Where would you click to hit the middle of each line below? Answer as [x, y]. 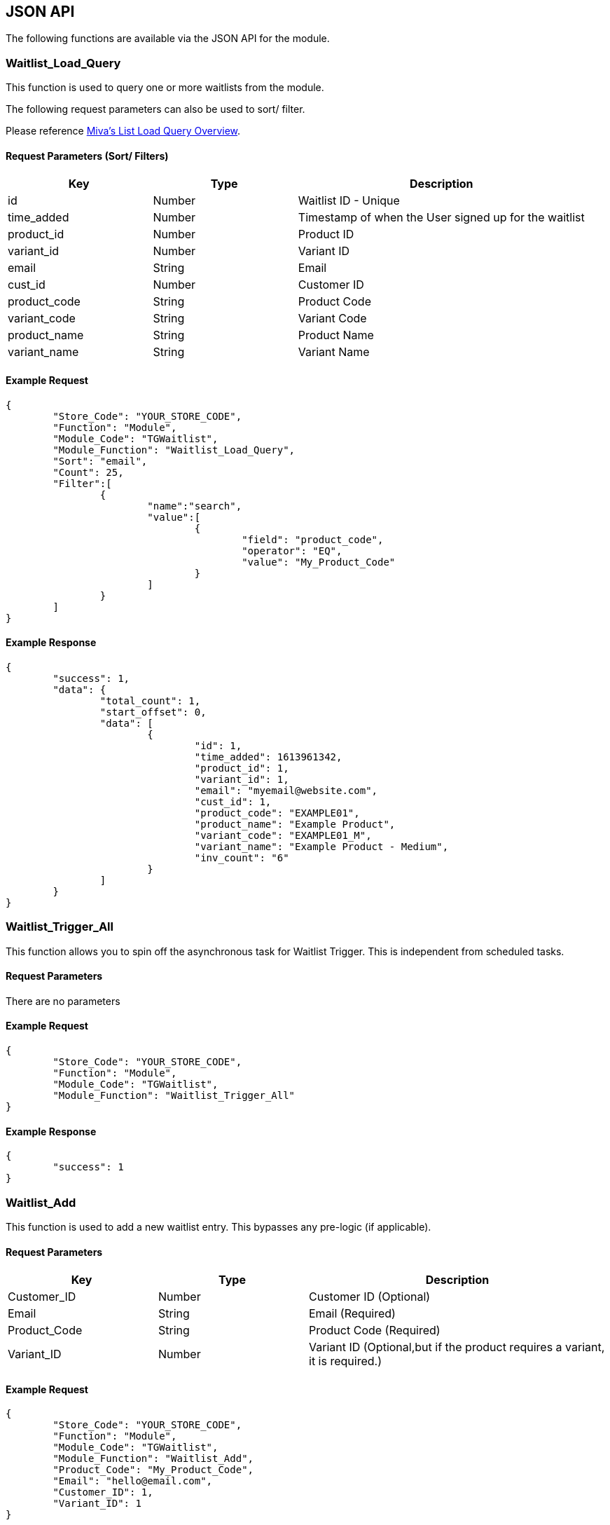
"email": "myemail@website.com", [286, 790]
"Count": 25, [88, 472]
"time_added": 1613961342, [268, 757]
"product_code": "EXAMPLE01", [277, 813]
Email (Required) [352, 1314]
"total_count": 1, [150, 700]
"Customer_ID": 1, [103, 1492]
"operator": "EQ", [292, 550]
